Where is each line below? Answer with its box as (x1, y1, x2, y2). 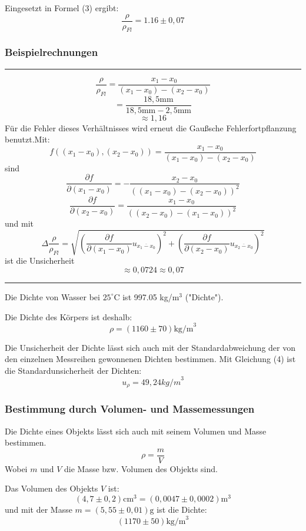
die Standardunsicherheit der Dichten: (5, 364, 142, 376)
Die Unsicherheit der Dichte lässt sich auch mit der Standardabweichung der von (5, 341, 295, 353)
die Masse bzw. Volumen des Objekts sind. (64, 462, 218, 474)
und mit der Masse (5, 503, 72, 516)
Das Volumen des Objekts (5, 482, 98, 495)
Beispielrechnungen (5, 45, 98, 59)
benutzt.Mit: (5, 133, 50, 145)
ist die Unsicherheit (5, 254, 75, 267)
